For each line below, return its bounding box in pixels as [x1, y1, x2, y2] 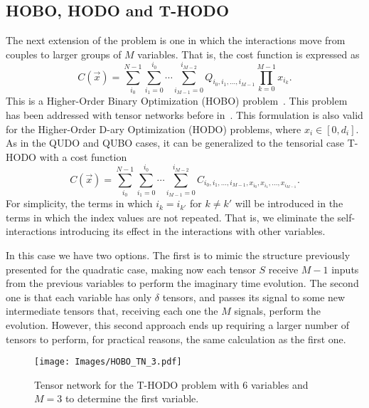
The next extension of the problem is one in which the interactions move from [6, 33, 346, 48]
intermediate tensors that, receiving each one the [6, 303, 218, 318]
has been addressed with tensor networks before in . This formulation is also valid [6, 107, 363, 122]
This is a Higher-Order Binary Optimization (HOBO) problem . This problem [6, 93, 348, 108]
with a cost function [39, 149, 127, 164]
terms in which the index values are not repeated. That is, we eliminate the [6, 209, 334, 224]
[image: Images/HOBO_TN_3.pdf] [34, 357, 182, 367]
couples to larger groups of [6, 46, 122, 61]
